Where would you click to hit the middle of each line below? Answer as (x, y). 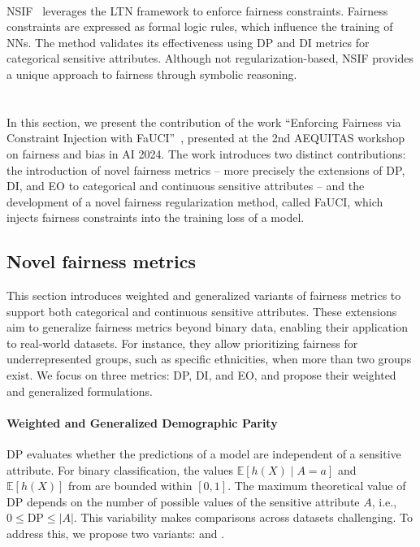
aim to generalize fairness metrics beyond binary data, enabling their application (207, 327)
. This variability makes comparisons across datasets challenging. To (243, 517)
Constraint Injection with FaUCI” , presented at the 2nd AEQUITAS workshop (206, 138)
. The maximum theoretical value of (317, 486)
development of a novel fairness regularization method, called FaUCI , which (195, 201)
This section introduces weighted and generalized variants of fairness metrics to (204, 295)
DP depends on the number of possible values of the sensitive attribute (183, 501)
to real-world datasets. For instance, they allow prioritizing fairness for (182, 343)
